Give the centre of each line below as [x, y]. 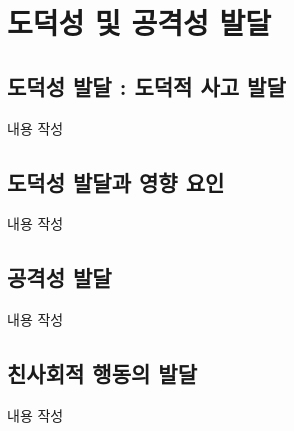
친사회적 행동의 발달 [102, 373]
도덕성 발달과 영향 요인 [116, 181]
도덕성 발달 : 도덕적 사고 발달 [146, 85]
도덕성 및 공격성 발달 [139, 22]
